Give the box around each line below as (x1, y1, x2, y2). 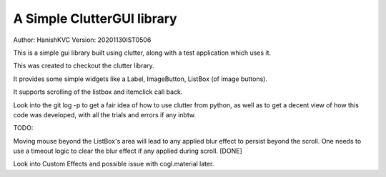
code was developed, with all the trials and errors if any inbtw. (13, 110, 197, 119)
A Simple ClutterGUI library (13, 11, 178, 26)
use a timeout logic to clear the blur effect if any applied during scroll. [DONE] (13, 146, 242, 156)
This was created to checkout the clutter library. (13, 61, 155, 70)
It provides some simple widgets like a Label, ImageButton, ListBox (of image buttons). (13, 75, 268, 83)
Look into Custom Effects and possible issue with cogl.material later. (13, 160, 214, 168)
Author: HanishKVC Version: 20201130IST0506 (13, 36, 152, 44)
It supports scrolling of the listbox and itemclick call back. (13, 87, 183, 96)
